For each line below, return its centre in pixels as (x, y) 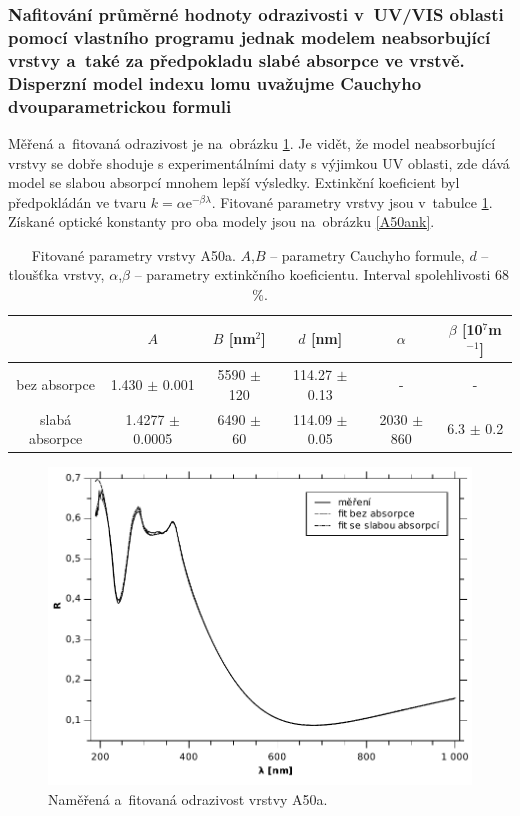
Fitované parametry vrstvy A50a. (133, 254)
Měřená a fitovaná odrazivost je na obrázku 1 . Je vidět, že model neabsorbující (252, 142)
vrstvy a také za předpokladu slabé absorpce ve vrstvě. (236, 59)
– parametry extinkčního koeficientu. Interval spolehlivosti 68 (322, 274)
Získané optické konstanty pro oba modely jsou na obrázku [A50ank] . (221, 221)
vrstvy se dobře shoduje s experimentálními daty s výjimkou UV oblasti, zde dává (259, 162)
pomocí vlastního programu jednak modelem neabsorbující (249, 36)
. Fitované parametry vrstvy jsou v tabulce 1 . (352, 201)
